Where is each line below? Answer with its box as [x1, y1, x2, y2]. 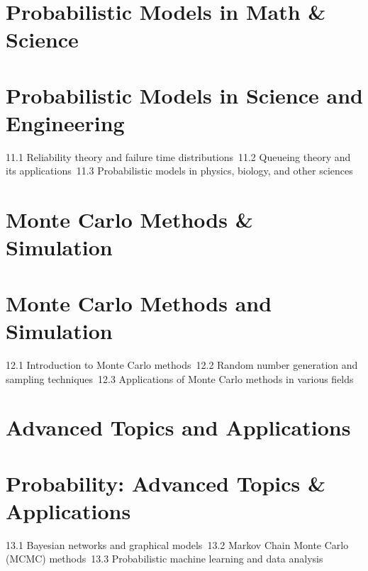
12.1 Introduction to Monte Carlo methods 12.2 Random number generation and [6, 357, 358, 372]
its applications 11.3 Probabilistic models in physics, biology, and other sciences [6, 163, 353, 178]
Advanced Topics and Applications [6, 413, 351, 442]
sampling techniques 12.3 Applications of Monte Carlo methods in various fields [6, 371, 354, 386]
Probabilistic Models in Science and [6, 80, 363, 109]
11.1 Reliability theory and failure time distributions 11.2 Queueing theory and [6, 149, 351, 164]
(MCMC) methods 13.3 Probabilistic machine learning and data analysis [6, 551, 323, 566]
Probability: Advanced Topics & [6, 468, 326, 497]
